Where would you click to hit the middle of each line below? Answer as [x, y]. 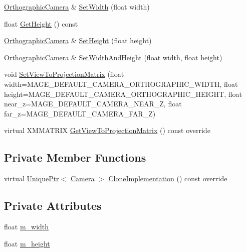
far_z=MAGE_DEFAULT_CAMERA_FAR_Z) [80, 113]
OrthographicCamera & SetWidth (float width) [77, 7]
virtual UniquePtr [32, 178]
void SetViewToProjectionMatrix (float [64, 74]
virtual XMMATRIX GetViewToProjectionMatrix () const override [107, 130]
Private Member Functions [75, 157]
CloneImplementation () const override [168, 178]
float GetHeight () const [41, 23]
